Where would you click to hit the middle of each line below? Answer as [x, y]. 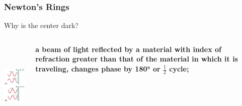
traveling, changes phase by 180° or [98, 68]
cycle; [179, 68]
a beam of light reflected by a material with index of [128, 49]
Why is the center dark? [41, 25]
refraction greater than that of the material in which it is [137, 59]
